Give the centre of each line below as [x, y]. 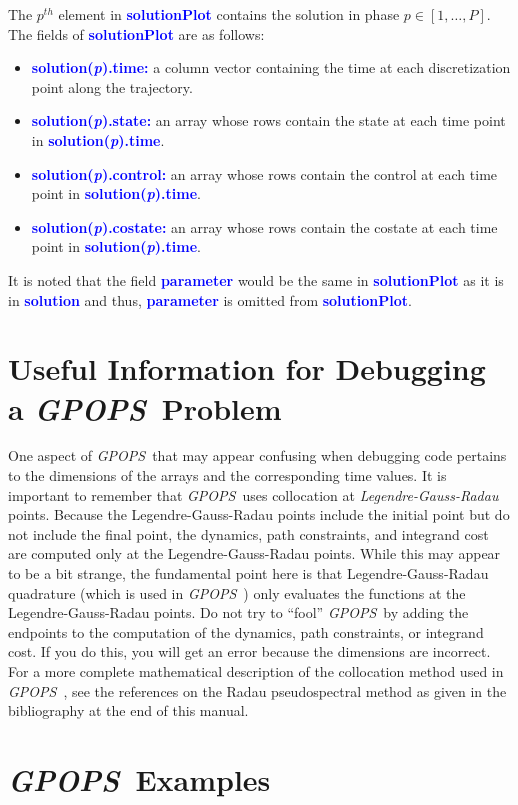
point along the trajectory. [112, 86]
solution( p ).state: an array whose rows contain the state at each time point [268, 120]
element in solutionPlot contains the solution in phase [229, 14]
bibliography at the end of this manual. [128, 710]
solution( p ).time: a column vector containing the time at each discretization [271, 67]
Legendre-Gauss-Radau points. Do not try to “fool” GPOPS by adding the [238, 612]
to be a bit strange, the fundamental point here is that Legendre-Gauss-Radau [248, 573]
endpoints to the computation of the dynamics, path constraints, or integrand [246, 631]
